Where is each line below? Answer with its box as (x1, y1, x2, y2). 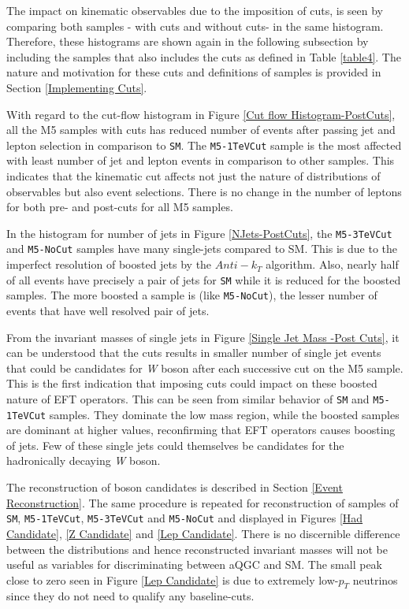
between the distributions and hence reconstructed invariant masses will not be (6, 540, 388, 557)
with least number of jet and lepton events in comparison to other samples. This (6, 152, 395, 169)
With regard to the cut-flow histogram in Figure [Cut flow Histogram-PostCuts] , (6, 106, 396, 122)
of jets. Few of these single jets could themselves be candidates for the (6, 436, 344, 453)
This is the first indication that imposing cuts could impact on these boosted (6, 375, 377, 392)
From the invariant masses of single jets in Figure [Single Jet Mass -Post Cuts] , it (6, 329, 400, 345)
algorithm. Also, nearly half (266, 256, 399, 273)
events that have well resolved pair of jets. (6, 303, 210, 318)
